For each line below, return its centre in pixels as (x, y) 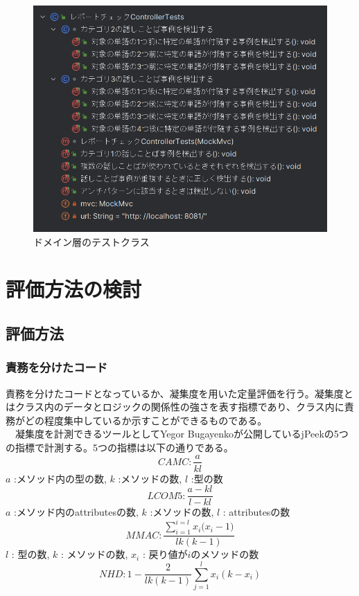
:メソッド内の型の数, (60, 478)
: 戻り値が (165, 554)
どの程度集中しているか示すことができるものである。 (146, 420)
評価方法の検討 (74, 289)
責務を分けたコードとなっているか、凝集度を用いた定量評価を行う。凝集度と (179, 393)
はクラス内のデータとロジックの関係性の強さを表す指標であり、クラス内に (175, 407)
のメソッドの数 (225, 554)
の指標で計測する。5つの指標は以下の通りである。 (120, 447)
